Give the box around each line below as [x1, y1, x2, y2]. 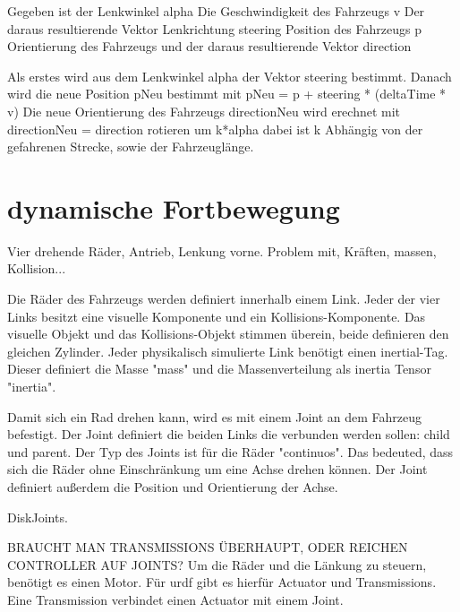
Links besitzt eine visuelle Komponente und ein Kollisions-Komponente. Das [7, 306, 426, 325]
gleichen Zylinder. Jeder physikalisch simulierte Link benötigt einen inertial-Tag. [7, 341, 448, 360]
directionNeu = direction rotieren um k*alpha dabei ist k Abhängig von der [7, 119, 423, 138]
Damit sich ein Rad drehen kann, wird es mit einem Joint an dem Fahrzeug [7, 407, 422, 426]
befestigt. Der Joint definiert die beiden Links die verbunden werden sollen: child [7, 425, 450, 444]
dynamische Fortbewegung [7, 189, 340, 226]
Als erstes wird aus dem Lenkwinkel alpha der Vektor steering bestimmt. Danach [7, 66, 452, 85]
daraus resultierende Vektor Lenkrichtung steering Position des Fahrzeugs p [7, 19, 422, 38]
